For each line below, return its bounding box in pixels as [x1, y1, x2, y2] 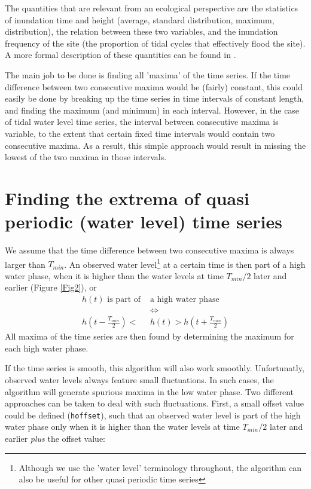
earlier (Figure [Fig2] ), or [5, 281, 97, 294]
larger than [5, 258, 45, 270]
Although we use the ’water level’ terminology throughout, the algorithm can [19, 461, 302, 473]
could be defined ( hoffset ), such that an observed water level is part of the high [5, 408, 301, 421]
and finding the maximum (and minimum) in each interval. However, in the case [5, 103, 300, 116]
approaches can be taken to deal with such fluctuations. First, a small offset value [5, 397, 304, 409]
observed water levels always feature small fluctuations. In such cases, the [5, 373, 274, 386]
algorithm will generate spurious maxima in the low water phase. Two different [5, 385, 294, 398]
